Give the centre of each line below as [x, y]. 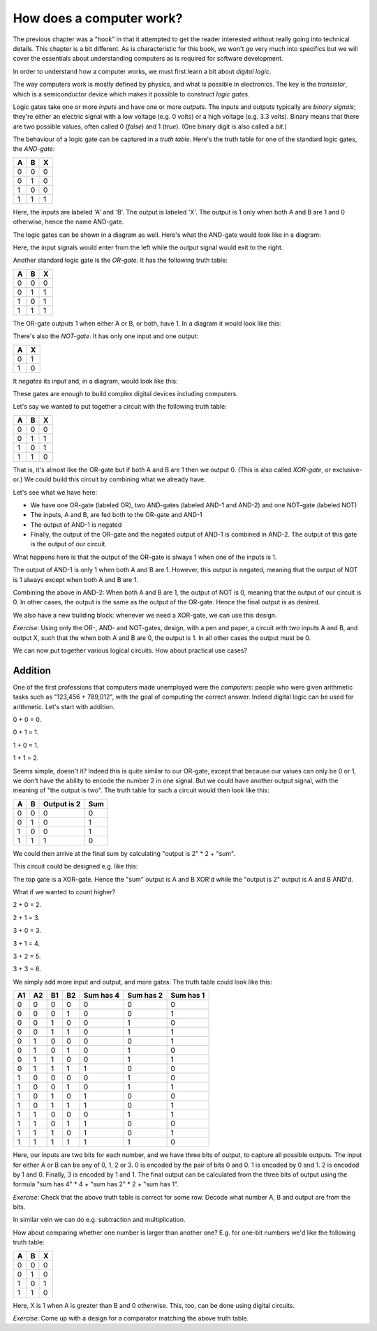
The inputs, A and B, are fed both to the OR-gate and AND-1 [116, 515]
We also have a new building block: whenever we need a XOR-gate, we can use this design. [145, 615]
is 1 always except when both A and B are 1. [76, 579]
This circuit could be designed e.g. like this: [75, 866]
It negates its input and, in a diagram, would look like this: [95, 381]
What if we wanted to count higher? [64, 892]
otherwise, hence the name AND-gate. [68, 222]
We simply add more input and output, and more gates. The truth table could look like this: [142, 982]
